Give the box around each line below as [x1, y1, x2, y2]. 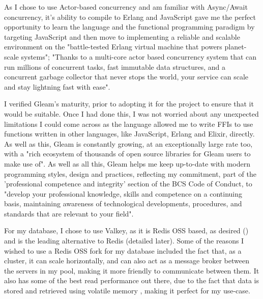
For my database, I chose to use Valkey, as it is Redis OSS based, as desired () [4, 225, 249, 236]
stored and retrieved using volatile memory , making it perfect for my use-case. [4, 285, 250, 296]
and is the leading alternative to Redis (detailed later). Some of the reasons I [4, 235, 244, 246]
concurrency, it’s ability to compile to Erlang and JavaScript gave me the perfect [4, 11, 256, 22]
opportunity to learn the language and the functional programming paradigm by [4, 21, 255, 32]
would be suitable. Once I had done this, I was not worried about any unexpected [4, 108, 259, 119]
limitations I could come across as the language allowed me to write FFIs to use [4, 118, 253, 129]
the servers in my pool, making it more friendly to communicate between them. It [4, 265, 259, 276]
